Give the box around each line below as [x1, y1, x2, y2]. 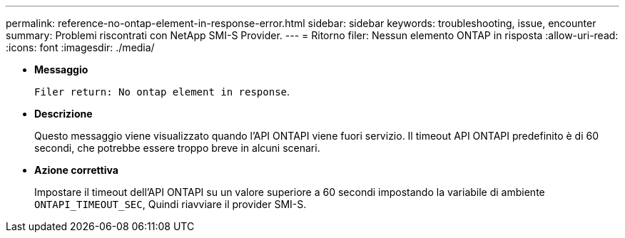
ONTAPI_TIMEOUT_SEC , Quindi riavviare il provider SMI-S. [34, 198, 307, 210]
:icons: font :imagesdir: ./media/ [6, 41, 155, 53]
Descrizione [34, 108, 93, 120]
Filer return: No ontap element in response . [34, 86, 290, 98]
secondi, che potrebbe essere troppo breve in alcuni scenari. [34, 142, 320, 154]
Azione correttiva [34, 164, 118, 176]
